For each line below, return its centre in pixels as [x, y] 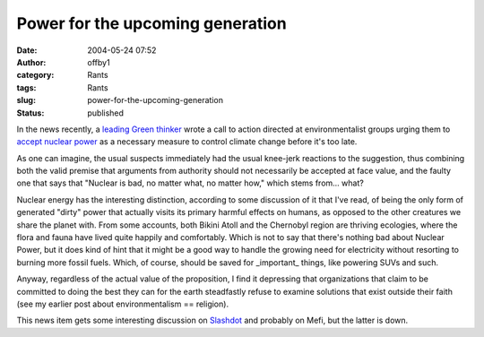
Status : [30, 113]
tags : [26, 87]
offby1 [99, 62]
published [106, 113]
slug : [26, 100]
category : [35, 75]
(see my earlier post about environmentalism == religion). [122, 304]
